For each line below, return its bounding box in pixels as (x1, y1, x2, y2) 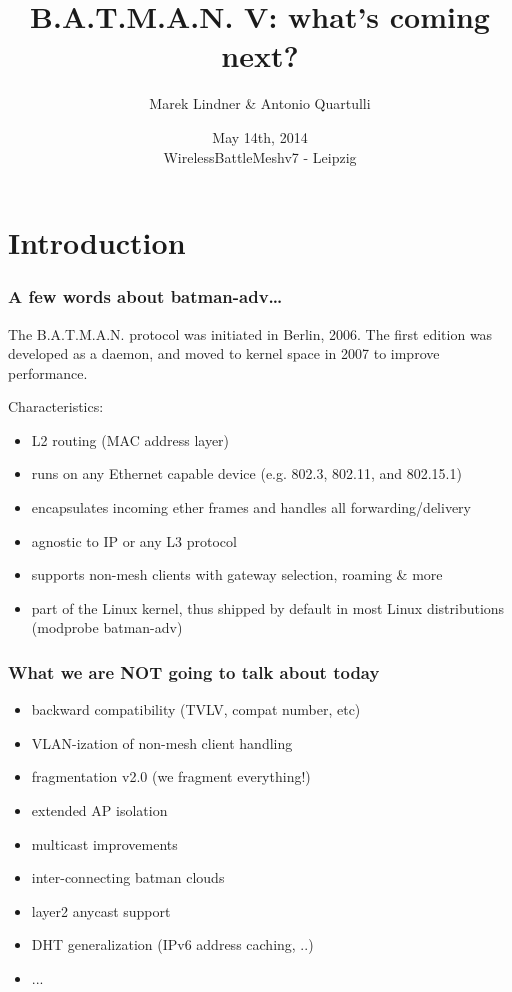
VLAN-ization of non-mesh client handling (31, 732, 293, 753)
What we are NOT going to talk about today (8, 659, 380, 684)
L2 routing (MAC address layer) (31, 429, 230, 450)
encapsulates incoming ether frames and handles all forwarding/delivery (31, 497, 471, 518)
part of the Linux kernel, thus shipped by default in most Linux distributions (31, 597, 505, 618)
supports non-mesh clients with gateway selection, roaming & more (31, 564, 443, 585)
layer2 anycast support (31, 900, 171, 921)
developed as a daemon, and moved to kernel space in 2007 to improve (8, 343, 440, 364)
